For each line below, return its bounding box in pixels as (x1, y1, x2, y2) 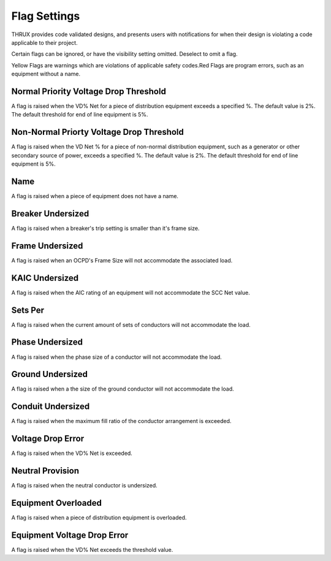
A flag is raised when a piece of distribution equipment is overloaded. (11, 514, 187, 521)
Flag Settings (11, 9, 80, 23)
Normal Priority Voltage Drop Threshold (11, 86, 167, 96)
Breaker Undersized (11, 208, 89, 219)
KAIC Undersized (11, 273, 79, 283)
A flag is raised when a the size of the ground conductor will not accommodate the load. (11, 385, 234, 392)
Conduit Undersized (11, 402, 90, 412)
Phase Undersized (11, 337, 83, 348)
